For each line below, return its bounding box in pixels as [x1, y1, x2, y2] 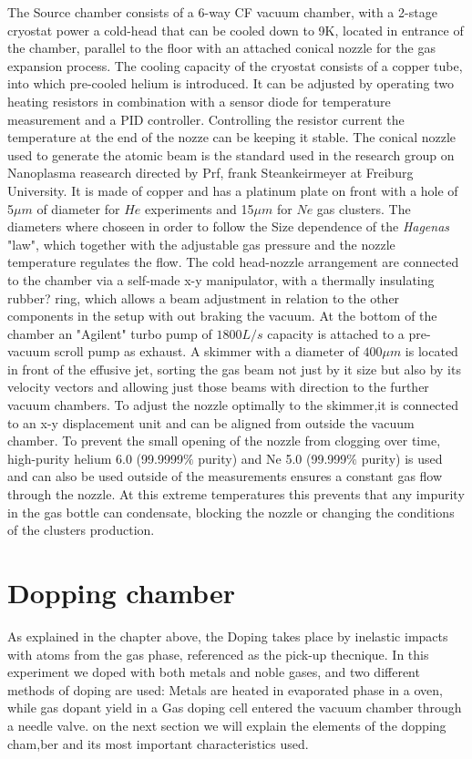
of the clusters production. [7, 520, 155, 539]
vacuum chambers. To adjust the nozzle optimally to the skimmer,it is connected [7, 395, 459, 415]
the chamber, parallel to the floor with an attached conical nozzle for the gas [7, 38, 436, 57]
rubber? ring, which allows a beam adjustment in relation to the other [7, 288, 400, 307]
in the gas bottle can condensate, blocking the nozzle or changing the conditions [7, 502, 455, 521]
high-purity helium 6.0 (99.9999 [7, 448, 183, 467]
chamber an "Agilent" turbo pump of [7, 323, 212, 343]
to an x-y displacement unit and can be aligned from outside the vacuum [7, 413, 415, 432]
